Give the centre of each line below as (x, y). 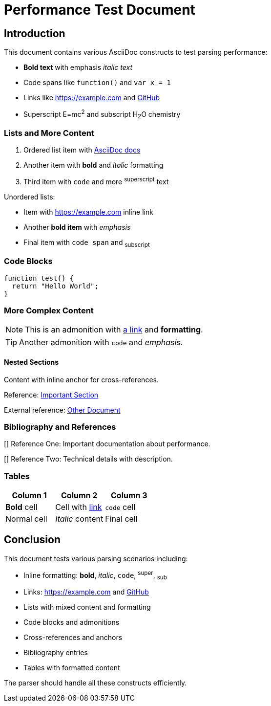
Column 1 (29, 496)
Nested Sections (31, 362)
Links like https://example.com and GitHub (92, 98)
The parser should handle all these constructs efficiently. (95, 683)
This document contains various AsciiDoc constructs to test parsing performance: (136, 52)
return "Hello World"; (55, 286)
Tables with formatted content (72, 668)
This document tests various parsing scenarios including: (96, 558)
